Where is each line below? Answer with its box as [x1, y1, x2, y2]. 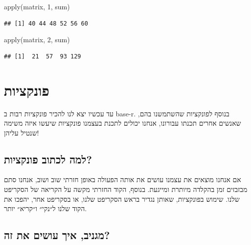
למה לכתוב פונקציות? [4, 151, 92, 166]
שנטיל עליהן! [4, 127, 39, 137]
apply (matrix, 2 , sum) [4, 34, 70, 45]
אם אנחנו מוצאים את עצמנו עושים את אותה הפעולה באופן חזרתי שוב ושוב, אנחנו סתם [4, 174, 241, 185]
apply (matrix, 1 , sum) [4, 1, 70, 11]
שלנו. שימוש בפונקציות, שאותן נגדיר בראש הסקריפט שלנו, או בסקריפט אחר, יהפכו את [4, 193, 240, 204]
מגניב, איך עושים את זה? [4, 227, 110, 243]
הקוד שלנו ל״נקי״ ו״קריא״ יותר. [4, 203, 87, 214]
